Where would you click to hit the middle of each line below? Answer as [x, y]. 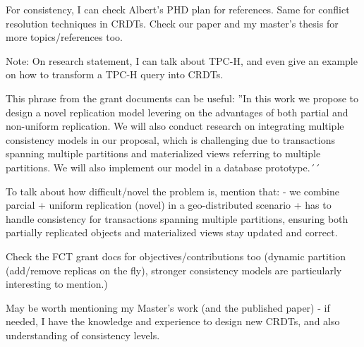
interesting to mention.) [57, 284]
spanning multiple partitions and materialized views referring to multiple [163, 153]
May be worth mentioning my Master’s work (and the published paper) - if [168, 307]
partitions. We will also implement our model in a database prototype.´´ [163, 167]
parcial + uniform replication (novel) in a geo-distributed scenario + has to [169, 205]
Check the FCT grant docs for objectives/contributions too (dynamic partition [176, 256]
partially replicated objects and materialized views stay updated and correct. [172, 232]
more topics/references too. [64, 37]
